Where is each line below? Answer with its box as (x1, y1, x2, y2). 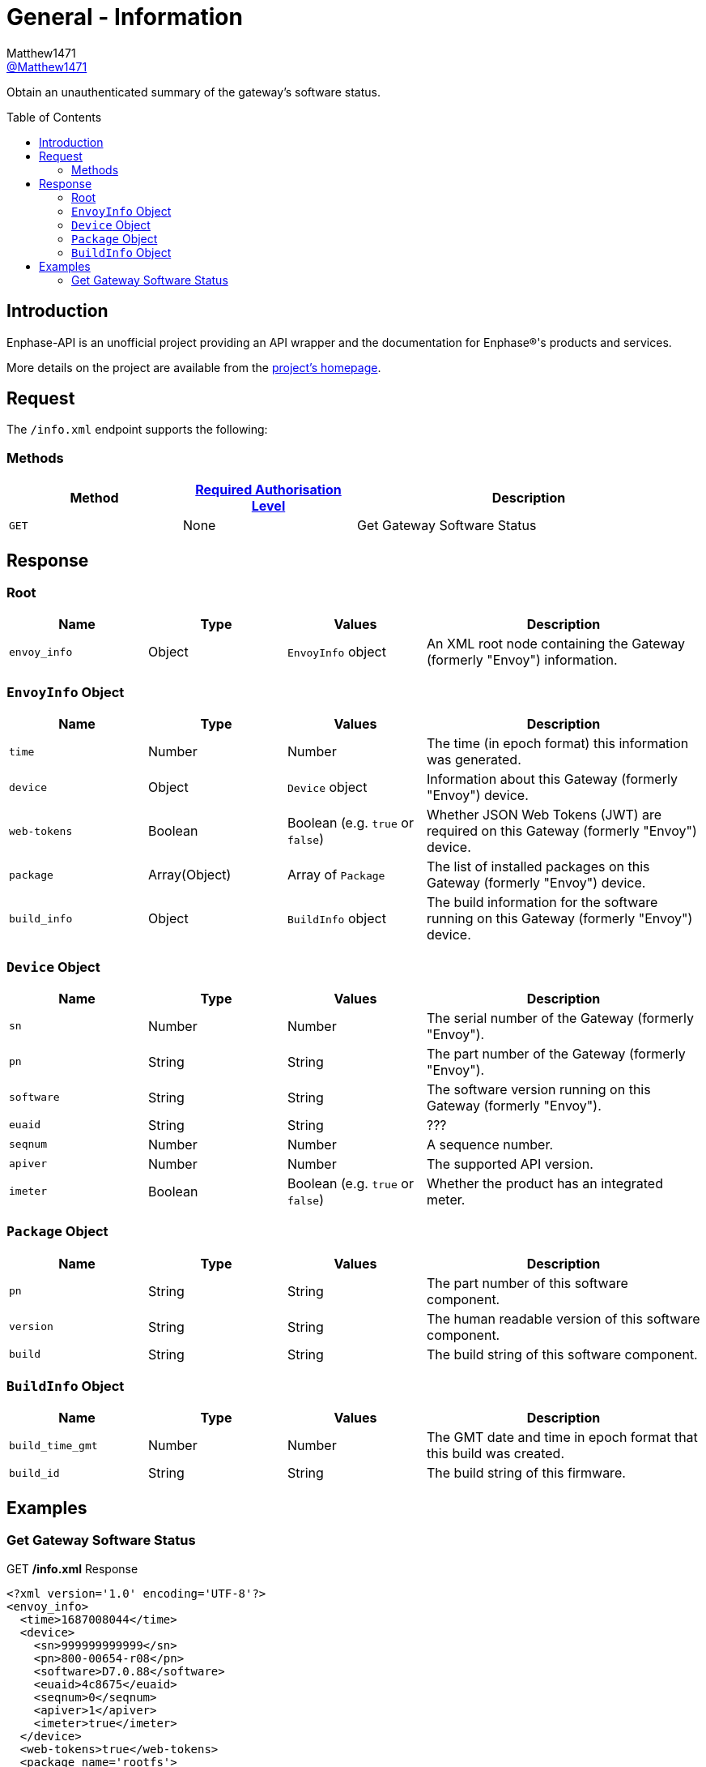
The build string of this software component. (427, 1346, 698, 1363)
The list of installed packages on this (427, 858, 650, 875)
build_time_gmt (9, 1439, 98, 1452)
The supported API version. (427, 1155, 593, 1172)
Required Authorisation (195, 481, 342, 498)
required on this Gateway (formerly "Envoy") (427, 823, 697, 840)
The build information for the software (427, 894, 658, 911)
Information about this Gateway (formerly (427, 771, 678, 788)
